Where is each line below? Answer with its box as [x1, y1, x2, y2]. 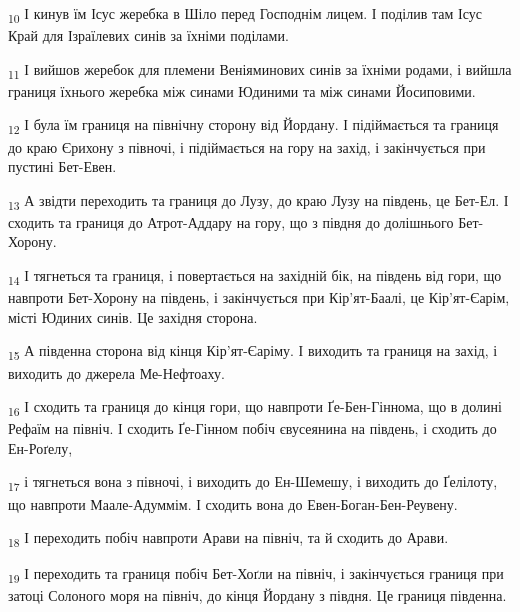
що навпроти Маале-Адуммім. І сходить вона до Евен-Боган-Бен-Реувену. [8, 493, 458, 514]
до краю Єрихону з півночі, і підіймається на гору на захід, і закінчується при [8, 136, 486, 157]
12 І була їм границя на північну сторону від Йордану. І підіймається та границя [8, 114, 499, 138]
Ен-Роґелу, [8, 437, 73, 458]
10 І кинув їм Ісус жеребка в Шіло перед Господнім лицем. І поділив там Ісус [8, 3, 482, 26]
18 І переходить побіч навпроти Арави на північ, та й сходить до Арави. [8, 527, 449, 550]
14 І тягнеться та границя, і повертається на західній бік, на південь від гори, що [8, 265, 502, 288]
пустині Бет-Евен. [8, 156, 117, 177]
